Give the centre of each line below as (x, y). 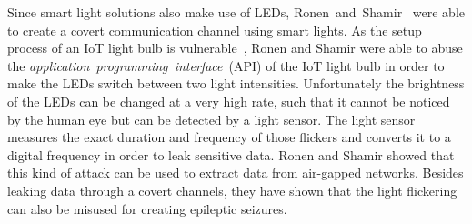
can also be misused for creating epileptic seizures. (147, 208)
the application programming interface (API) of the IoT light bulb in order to (226, 65)
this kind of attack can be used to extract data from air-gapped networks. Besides (236, 173)
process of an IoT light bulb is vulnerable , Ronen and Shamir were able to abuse (235, 48)
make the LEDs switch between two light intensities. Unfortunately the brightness (236, 83)
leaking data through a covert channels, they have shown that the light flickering (232, 190)
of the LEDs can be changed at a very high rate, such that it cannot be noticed (229, 101)
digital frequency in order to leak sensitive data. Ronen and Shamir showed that (231, 154)
